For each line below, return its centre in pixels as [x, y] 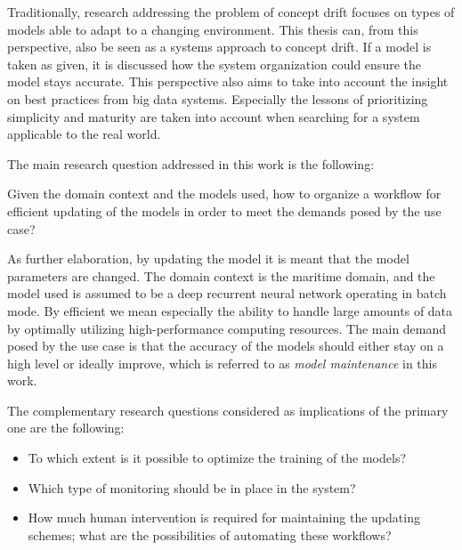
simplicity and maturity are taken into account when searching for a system [214, 116]
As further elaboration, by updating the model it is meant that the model [208, 259]
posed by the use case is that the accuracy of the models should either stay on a [226, 346]
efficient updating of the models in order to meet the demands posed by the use [224, 210]
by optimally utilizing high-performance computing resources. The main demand [227, 328]
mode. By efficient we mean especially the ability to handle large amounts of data [230, 310]
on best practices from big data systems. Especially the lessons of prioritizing [218, 98]
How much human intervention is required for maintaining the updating [224, 518]
